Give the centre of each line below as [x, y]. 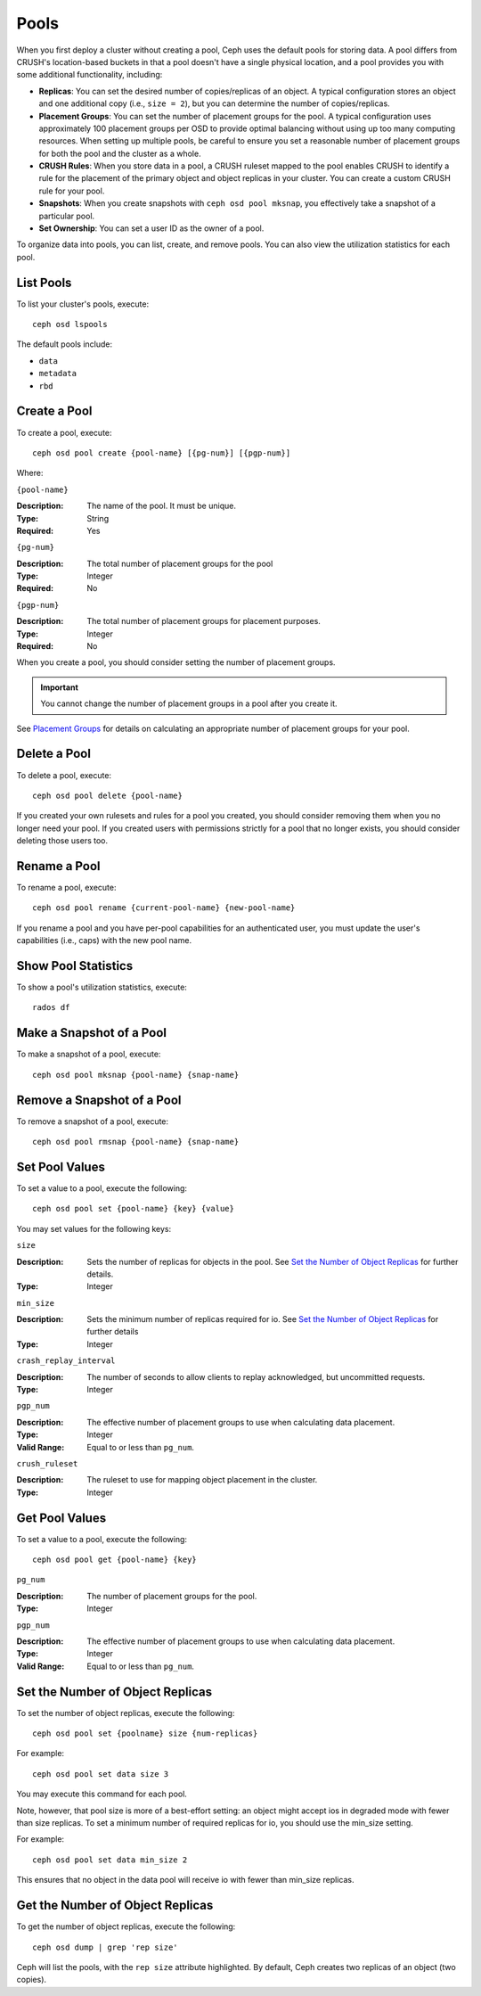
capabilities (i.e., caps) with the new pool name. [104, 941]
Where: [30, 473]
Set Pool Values [61, 1166]
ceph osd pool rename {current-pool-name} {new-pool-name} [164, 908]
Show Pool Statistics [75, 966]
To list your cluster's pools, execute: [83, 304]
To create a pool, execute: [64, 432]
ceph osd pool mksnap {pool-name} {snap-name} [136, 1075]
